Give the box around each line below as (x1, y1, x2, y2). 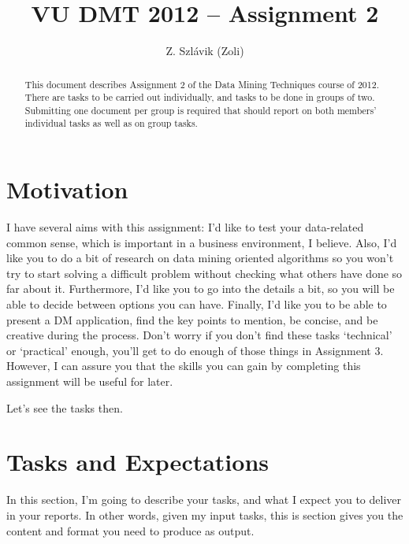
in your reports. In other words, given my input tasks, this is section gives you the (6, 506, 403, 523)
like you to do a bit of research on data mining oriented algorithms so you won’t (6, 250, 394, 266)
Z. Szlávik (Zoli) (165, 43, 244, 59)
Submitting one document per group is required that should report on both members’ (24, 103, 377, 117)
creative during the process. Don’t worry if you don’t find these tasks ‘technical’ (6, 327, 392, 343)
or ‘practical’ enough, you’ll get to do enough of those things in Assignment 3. (6, 342, 384, 358)
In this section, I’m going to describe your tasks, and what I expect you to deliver (6, 491, 401, 508)
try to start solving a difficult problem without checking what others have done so (6, 265, 403, 281)
